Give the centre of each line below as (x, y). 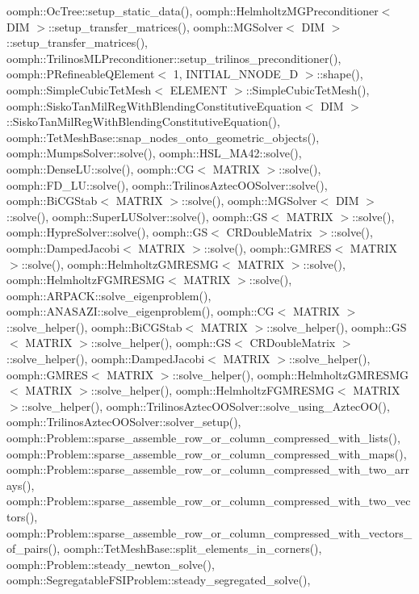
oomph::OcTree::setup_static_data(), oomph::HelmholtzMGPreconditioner (193, 10)
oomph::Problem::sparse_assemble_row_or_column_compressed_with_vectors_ (209, 532)
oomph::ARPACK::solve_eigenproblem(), (109, 295)
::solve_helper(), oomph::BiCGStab (94, 326)
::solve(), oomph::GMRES (268, 247)
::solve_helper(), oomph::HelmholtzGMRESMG (291, 374)
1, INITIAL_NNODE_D (236, 74)
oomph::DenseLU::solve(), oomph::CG (101, 168)
